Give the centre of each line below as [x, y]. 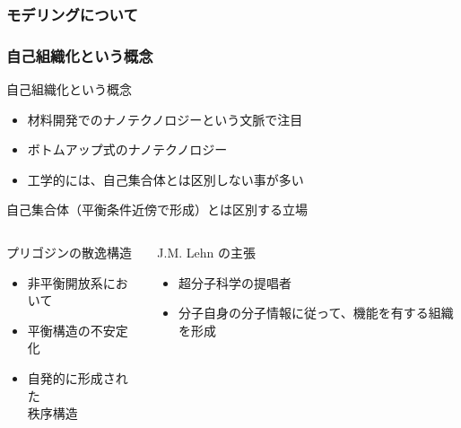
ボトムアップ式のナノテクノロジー [127, 149]
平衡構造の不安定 [78, 330]
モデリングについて [72, 14]
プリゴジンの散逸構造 [69, 253]
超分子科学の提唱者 [235, 282]
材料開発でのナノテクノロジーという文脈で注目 [165, 119]
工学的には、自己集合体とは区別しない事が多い [165, 179]
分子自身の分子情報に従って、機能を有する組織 [316, 313]
